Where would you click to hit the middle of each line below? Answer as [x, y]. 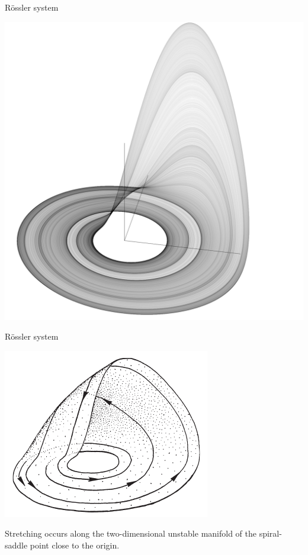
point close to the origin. [75, 545]
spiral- [270, 533]
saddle [16, 545]
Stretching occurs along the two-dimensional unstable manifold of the [131, 533]
